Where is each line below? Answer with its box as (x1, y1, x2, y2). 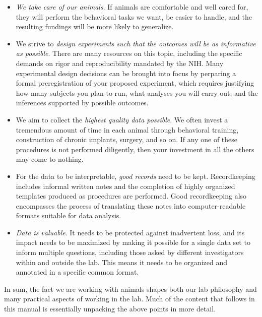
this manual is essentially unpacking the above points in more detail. (4, 303, 216, 314)
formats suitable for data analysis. (16, 210, 121, 221)
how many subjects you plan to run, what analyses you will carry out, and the (16, 87, 258, 98)
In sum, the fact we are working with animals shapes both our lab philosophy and (4, 283, 257, 294)
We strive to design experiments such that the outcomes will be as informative (16, 38, 256, 48)
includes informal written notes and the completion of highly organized (16, 180, 235, 191)
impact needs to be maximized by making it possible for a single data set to (16, 237, 250, 247)
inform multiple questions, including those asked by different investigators (16, 247, 244, 258)
